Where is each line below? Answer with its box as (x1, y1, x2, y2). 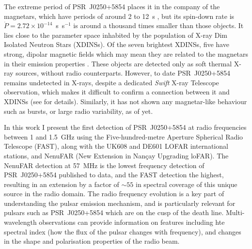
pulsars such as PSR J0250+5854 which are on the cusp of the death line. (4, 207, 224, 218)
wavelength (4, 217, 37, 227)
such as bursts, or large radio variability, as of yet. (4, 106, 153, 116)
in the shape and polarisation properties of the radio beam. (4, 236, 180, 246)
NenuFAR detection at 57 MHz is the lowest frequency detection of (4, 160, 205, 170)
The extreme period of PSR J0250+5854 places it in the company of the (4, 1, 220, 11)
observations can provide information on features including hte (39, 217, 225, 227)
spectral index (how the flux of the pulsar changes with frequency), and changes (4, 226, 241, 236)
